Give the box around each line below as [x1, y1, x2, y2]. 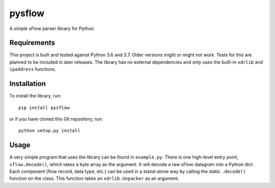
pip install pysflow [18, 105, 70, 110]
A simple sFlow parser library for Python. [9, 25, 95, 32]
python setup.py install [18, 128, 80, 134]
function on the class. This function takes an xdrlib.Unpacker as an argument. [9, 175, 179, 181]
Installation [9, 79, 46, 88]
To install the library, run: [9, 93, 62, 99]
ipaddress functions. [9, 66, 56, 72]
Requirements [9, 39, 56, 47]
